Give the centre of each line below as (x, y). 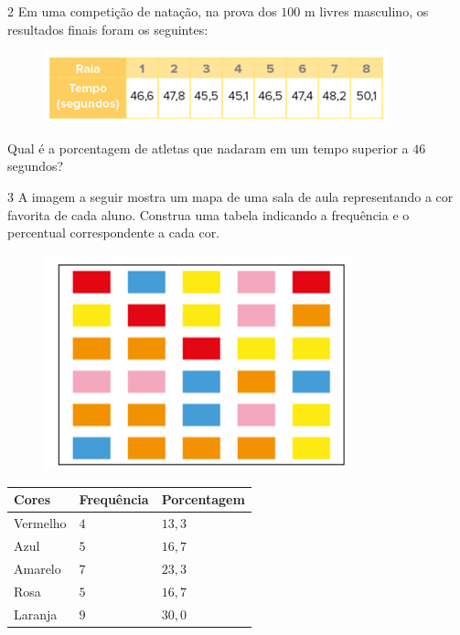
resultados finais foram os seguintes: (108, 29)
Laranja (36, 614)
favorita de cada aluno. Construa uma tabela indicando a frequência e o (209, 214)
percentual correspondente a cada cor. (114, 233)
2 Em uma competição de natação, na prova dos (142, 11)
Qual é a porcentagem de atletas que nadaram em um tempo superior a (208, 148)
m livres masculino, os (367, 11)
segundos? (36, 166)
